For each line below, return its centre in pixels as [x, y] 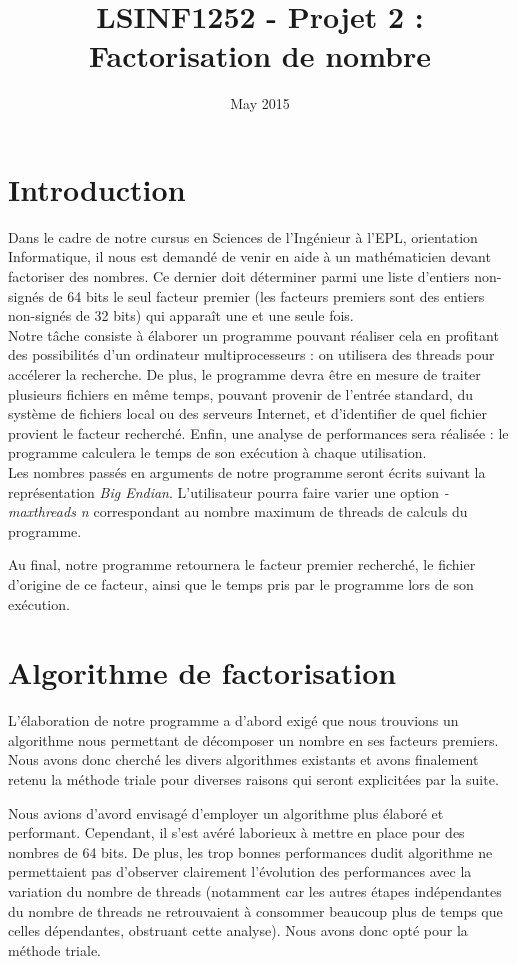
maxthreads [42, 511]
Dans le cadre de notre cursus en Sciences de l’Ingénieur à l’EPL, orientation [243, 236]
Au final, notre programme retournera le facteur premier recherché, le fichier [242, 564]
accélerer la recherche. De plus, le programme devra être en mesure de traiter [244, 374]
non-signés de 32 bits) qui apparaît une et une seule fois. [181, 315]
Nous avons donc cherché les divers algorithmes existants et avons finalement [243, 759]
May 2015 [260, 103]
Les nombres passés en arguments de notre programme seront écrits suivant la [247, 471]
